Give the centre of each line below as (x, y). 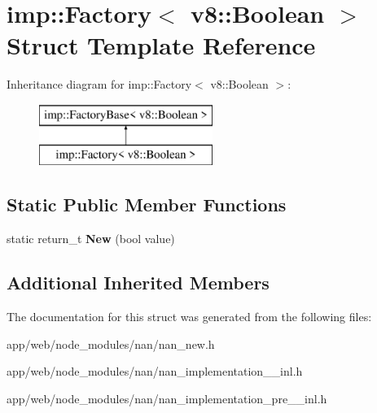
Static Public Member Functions (147, 204)
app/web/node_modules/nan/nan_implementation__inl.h (155, 371)
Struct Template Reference (161, 45)
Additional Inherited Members (138, 283)
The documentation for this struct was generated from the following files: (189, 317)
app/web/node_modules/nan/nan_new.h (111, 343)
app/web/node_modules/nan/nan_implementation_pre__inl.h (167, 398)
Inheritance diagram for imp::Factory (99, 84)
